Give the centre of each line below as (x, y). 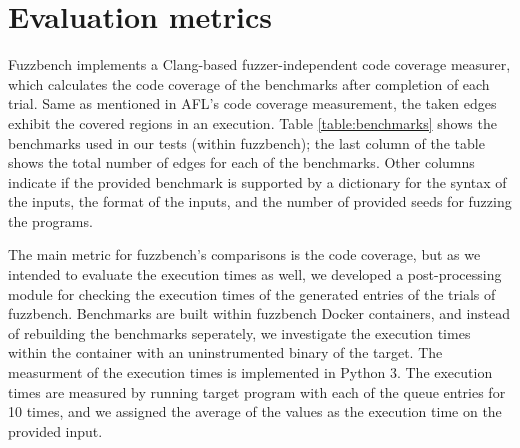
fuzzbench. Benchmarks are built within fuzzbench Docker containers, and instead (259, 313)
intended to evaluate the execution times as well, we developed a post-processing (255, 274)
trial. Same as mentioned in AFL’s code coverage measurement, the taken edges (252, 103)
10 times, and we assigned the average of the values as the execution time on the (255, 411)
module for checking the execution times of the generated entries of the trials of (252, 293)
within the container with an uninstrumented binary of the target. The (225, 352)
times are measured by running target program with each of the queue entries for (257, 391)
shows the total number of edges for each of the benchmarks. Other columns (241, 162)
